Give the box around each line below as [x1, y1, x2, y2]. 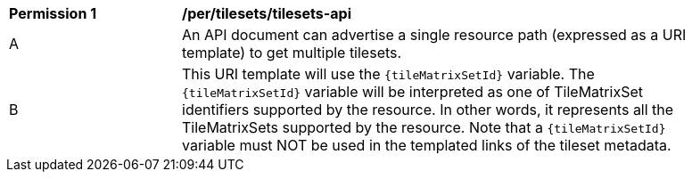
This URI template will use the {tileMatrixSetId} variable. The [182, 65, 595, 83]
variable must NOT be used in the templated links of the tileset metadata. [182, 136, 671, 154]
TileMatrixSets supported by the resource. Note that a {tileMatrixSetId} [182, 118, 666, 136]
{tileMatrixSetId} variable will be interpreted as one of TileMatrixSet [182, 83, 643, 101]
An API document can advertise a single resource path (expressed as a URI [182, 26, 687, 44]
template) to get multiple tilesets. [182, 44, 402, 61]
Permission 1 [9, 4, 97, 22]
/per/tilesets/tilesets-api [182, 4, 351, 22]
